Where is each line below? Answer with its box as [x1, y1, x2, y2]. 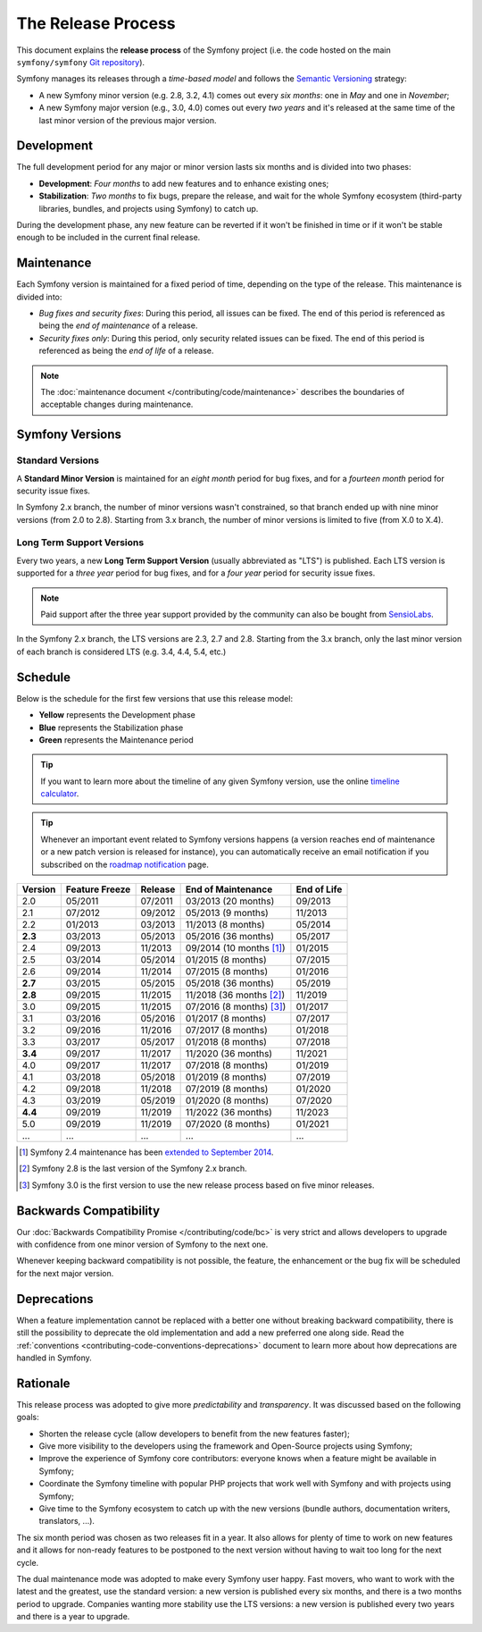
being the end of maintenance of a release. [38, 320, 198, 331]
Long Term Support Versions [16, 536, 145, 549]
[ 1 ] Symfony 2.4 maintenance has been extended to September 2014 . [19, 1147, 274, 1157]
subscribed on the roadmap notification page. [40, 859, 210, 870]
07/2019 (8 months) [185, 1082, 269, 1095]
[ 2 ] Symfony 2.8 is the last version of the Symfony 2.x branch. [19, 1163, 247, 1174]
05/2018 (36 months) [185, 977, 275, 989]
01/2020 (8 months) [185, 1095, 270, 1107]
